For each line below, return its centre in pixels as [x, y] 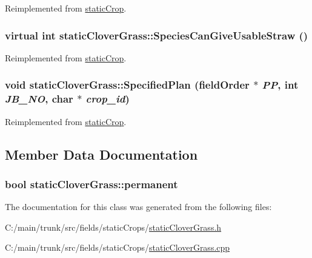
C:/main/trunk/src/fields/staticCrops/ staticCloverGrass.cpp [118, 247]
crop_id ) [108, 99]
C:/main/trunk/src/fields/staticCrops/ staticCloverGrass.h [113, 227]
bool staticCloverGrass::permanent [91, 184]
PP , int [280, 85]
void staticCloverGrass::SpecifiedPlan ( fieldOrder [127, 85]
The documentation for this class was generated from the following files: [138, 207]
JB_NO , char [39, 99]
